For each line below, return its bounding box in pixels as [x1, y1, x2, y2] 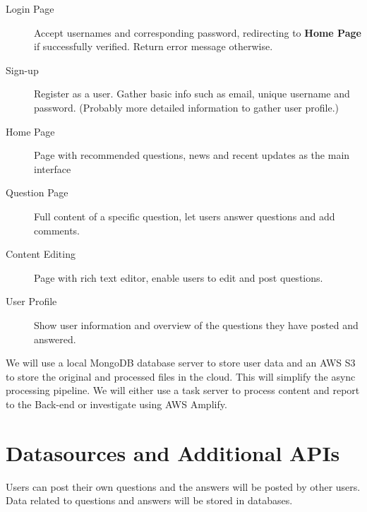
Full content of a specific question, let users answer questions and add [34, 208, 335, 223]
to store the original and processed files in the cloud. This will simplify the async [6, 369, 356, 383]
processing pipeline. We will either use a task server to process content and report [6, 383, 360, 398]
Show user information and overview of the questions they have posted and [34, 317, 359, 332]
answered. [34, 331, 76, 346]
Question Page [6, 185, 68, 200]
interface [34, 161, 71, 176]
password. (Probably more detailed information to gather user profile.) [34, 100, 339, 114]
